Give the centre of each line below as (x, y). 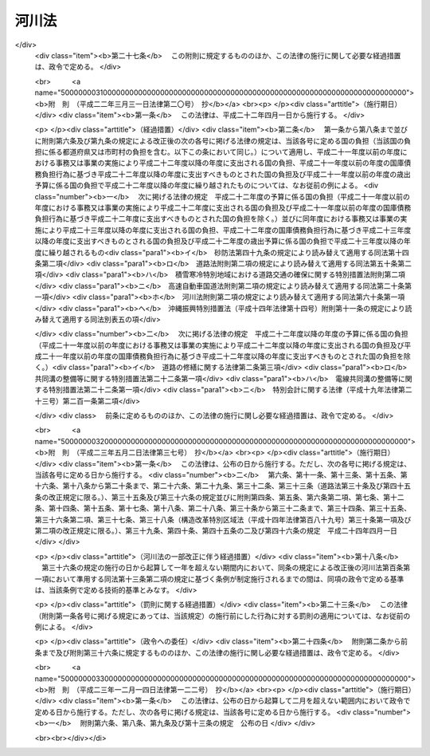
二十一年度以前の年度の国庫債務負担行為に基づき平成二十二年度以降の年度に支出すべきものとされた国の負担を (223, 356)
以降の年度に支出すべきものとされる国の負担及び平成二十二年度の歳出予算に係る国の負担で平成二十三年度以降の (219, 241)
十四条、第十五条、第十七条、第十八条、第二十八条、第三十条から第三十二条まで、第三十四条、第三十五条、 (233, 508)
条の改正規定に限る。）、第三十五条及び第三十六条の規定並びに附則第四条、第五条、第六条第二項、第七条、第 (212, 497)
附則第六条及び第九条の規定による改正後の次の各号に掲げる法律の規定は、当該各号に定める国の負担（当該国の (223, 140)
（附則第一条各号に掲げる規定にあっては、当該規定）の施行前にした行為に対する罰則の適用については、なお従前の (223, 616)
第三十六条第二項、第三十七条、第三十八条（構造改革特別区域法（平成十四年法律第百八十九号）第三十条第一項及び (223, 519)
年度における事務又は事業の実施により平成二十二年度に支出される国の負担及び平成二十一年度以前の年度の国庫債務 (223, 208)
